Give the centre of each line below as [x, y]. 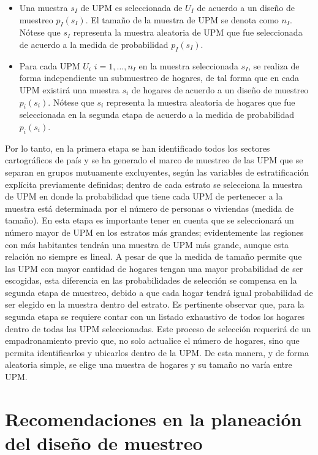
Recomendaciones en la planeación [153, 418]
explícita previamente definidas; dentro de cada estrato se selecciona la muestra [154, 184]
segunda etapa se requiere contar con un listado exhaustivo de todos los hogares [155, 317]
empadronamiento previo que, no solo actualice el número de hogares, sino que [152, 340]
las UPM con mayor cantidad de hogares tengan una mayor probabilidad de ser [154, 268]
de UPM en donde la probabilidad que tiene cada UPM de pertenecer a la [144, 196]
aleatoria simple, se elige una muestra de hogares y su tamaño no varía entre [149, 364]
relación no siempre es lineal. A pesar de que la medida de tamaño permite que [153, 256]
